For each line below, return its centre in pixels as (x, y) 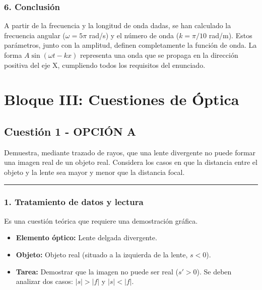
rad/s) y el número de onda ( (134, 35)
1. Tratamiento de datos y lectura (74, 202)
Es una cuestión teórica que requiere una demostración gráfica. (101, 220)
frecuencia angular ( (35, 35)
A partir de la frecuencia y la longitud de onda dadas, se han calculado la (118, 25)
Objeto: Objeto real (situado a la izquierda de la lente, (102, 254)
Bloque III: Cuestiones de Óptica (122, 99)
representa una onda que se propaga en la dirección (159, 55)
